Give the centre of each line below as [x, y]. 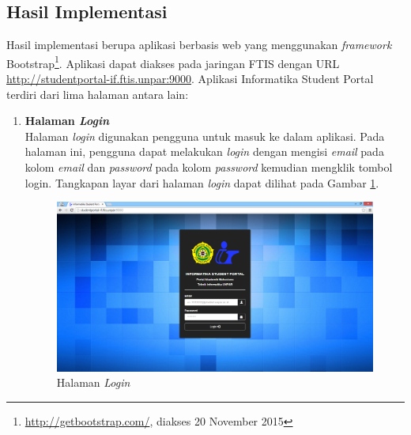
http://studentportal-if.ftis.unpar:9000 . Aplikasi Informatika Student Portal [190, 79]
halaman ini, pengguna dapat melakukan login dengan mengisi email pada [204, 151]
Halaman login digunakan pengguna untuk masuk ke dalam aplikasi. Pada [205, 136]
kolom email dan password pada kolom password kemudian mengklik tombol [209, 167]
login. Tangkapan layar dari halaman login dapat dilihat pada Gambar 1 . [202, 182]
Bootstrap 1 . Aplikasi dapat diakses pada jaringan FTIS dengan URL [173, 62]
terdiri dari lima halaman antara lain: [98, 94]
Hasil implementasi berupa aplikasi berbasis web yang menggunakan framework [199, 45]
